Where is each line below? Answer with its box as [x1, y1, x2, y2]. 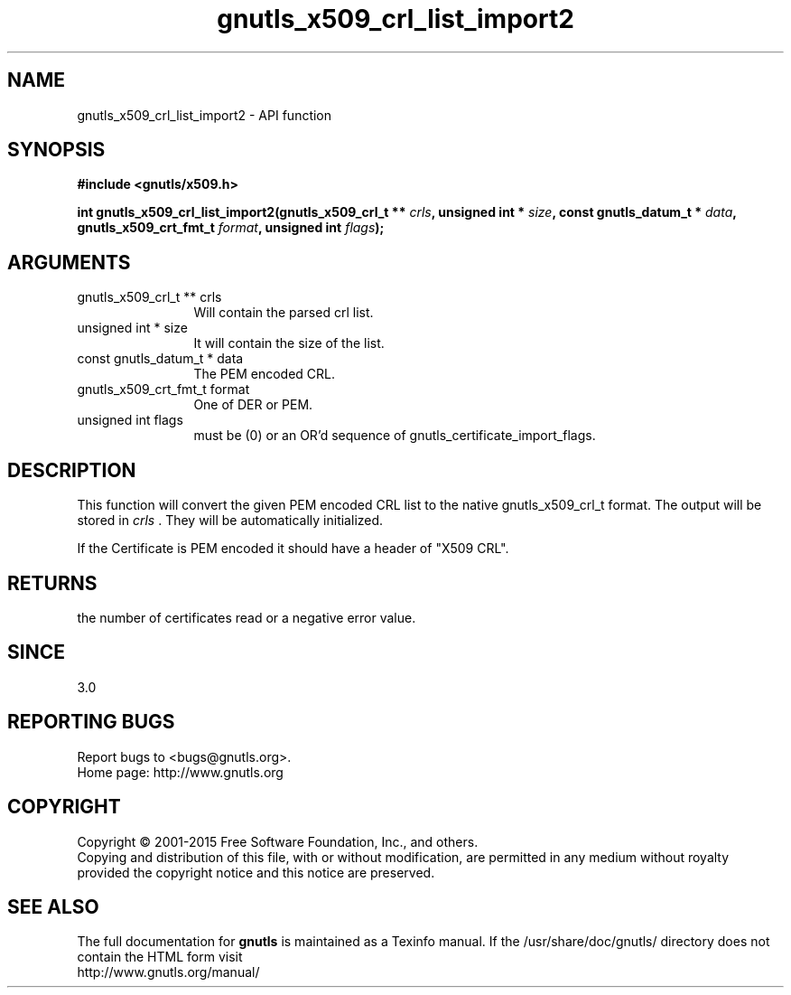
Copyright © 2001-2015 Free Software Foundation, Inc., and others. [77, 833, 479, 850]
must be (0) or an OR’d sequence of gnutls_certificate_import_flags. [193, 427, 596, 444]
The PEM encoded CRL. [193, 366, 336, 382]
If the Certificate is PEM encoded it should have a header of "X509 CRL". [77, 540, 509, 557]
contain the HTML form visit [77, 949, 243, 965]
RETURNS [7, 571, 98, 595]
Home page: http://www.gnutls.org [77, 764, 284, 780]
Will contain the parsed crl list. [193, 305, 374, 321]
